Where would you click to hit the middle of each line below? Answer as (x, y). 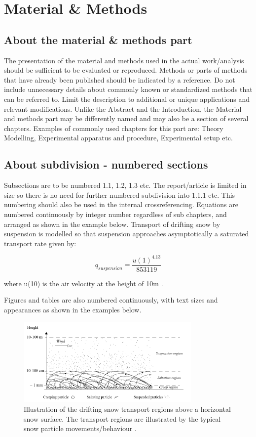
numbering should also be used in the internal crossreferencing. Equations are (121, 204)
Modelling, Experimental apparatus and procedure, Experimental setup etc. (118, 138)
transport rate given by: (40, 243)
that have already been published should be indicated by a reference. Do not (120, 79)
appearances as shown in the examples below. (73, 310)
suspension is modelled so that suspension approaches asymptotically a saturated (127, 234)
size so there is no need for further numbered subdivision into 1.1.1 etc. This (120, 195)
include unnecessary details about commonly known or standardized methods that (128, 89)
